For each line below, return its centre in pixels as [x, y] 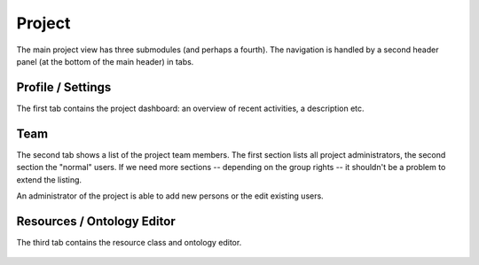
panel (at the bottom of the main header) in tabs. [105, 61]
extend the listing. [49, 179]
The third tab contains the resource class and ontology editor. [129, 242]
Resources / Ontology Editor [96, 221]
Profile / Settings [64, 87]
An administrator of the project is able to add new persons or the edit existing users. [170, 196]
